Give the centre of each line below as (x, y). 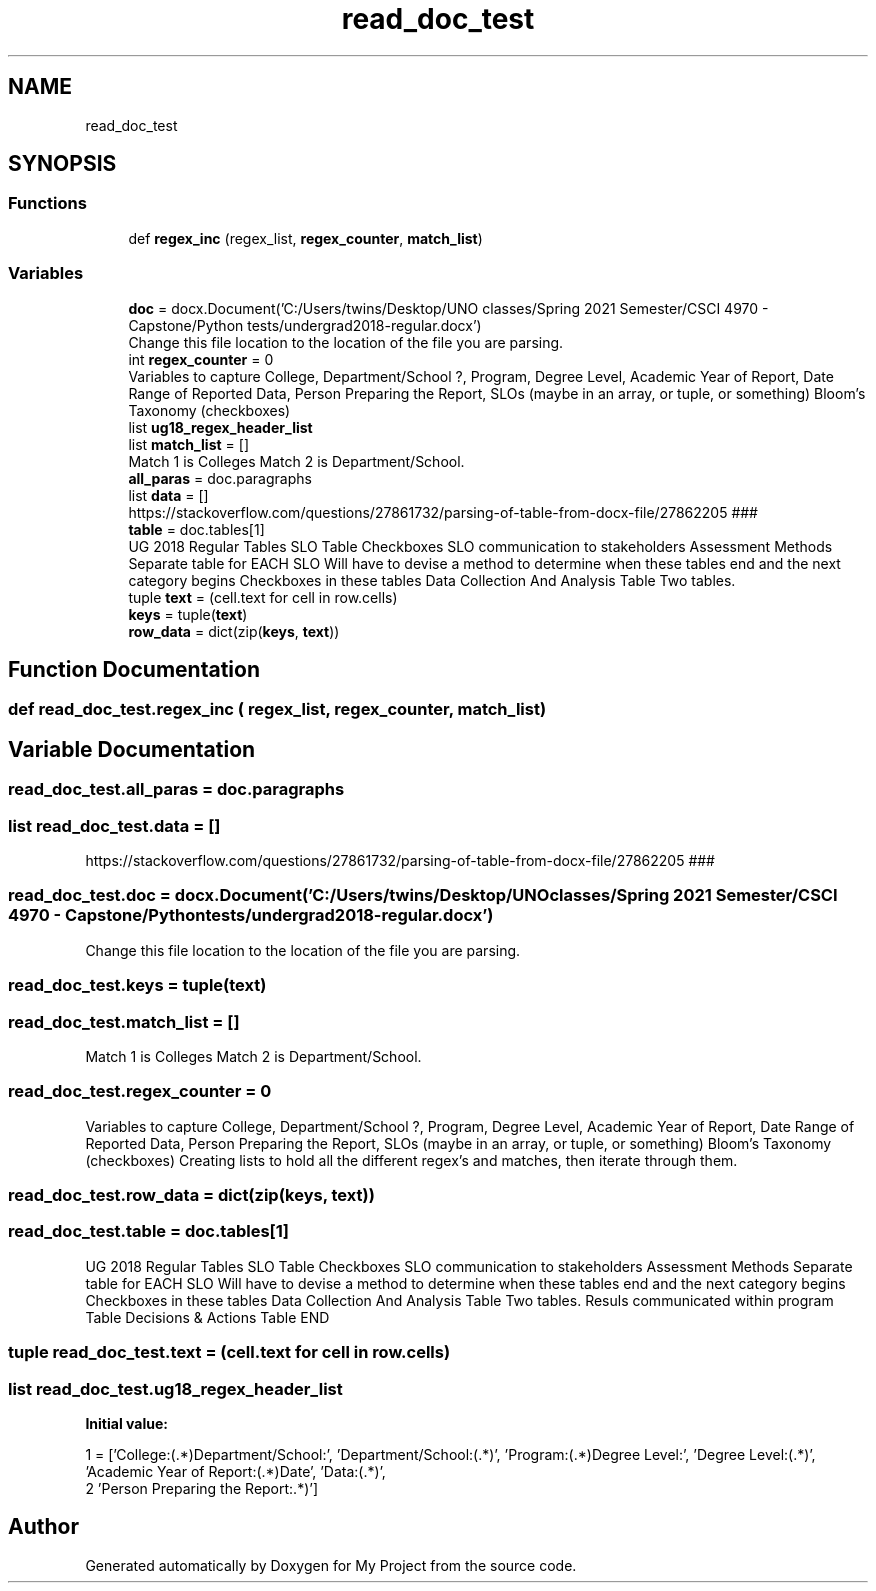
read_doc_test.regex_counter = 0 (140, 1091)
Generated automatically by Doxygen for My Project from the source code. (331, 1565)
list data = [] (168, 495)
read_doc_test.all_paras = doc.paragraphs (176, 789)
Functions (47, 203)
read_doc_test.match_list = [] (124, 1021)
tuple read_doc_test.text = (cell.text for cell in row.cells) (229, 1352)
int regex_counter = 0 (201, 359)
